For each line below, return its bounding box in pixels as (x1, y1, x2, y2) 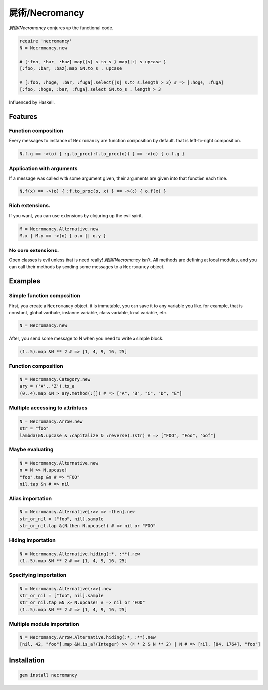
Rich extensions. (9, 202, 51, 209)
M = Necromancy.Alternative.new (19, 226, 99, 232)
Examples (9, 277, 41, 285)
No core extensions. (9, 247, 59, 253)
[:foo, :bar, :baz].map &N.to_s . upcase (19, 66, 122, 71)
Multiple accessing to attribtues (9, 404, 88, 411)
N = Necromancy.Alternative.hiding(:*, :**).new (19, 551, 140, 557)
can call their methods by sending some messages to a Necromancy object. (9, 264, 165, 270)
